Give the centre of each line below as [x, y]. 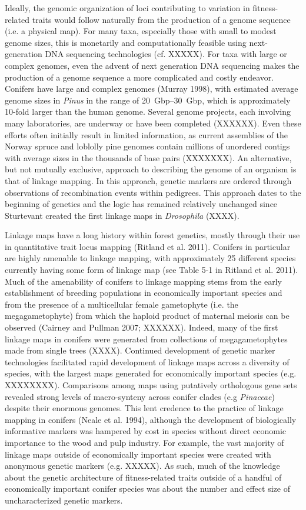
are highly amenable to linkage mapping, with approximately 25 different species [150, 258]
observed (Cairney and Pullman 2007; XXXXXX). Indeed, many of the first [142, 327]
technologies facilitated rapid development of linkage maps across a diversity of [147, 361]
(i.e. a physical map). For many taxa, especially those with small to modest [141, 31]
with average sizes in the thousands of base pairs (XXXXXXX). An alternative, [148, 157]
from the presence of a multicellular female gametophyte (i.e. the [122, 304]
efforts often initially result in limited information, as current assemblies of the [146, 134]
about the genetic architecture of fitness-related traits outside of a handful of [143, 477]
